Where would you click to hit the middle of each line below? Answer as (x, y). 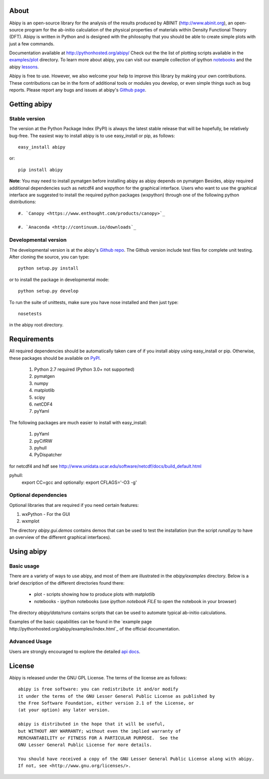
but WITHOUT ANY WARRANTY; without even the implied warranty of (100, 731)
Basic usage (24, 566)
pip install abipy (41, 170)
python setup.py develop (48, 291)
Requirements (32, 339)
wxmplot (31, 521)
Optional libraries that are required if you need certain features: (74, 505)
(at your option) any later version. (64, 710)
